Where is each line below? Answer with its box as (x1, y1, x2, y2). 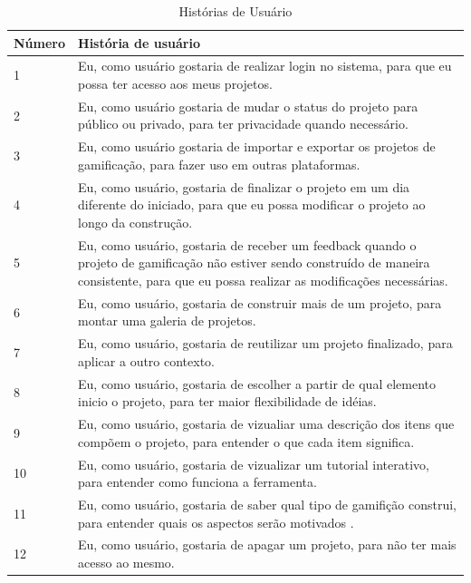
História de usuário (78, 33, 200, 52)
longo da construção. (78, 212, 193, 231)
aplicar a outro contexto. (78, 351, 216, 370)
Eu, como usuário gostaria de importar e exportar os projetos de (78, 137, 436, 156)
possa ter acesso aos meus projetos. (78, 74, 273, 93)
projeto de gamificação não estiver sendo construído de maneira (78, 253, 430, 272)
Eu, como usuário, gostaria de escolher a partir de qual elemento (78, 374, 436, 393)
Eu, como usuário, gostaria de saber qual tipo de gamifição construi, (78, 495, 457, 513)
